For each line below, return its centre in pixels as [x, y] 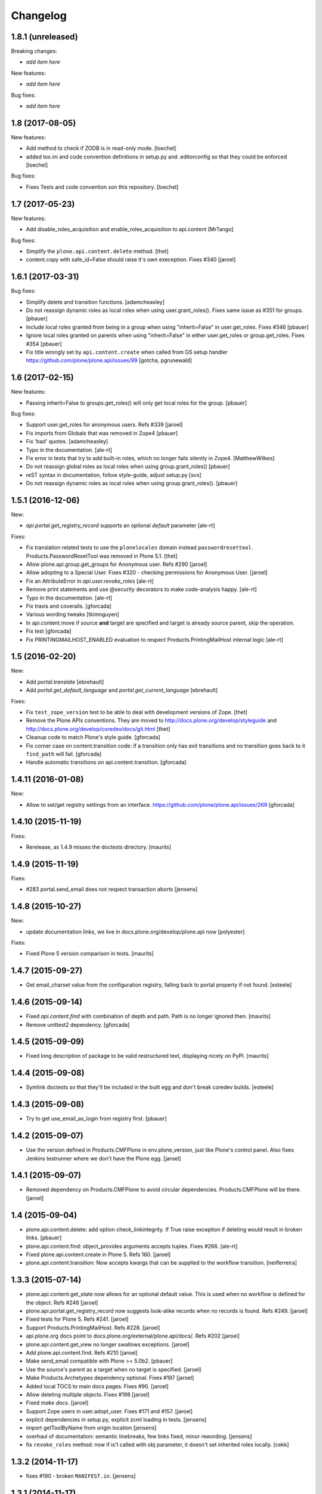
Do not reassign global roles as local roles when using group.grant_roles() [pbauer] [128, 467]
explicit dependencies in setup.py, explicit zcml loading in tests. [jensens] [116, 1420]
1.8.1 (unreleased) [44, 37]
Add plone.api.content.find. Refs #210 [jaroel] [82, 1352]
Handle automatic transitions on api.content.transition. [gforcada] [106, 763]
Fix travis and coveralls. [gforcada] [69, 606]
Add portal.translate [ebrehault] [65, 682]
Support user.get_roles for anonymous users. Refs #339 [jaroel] [104, 425]
